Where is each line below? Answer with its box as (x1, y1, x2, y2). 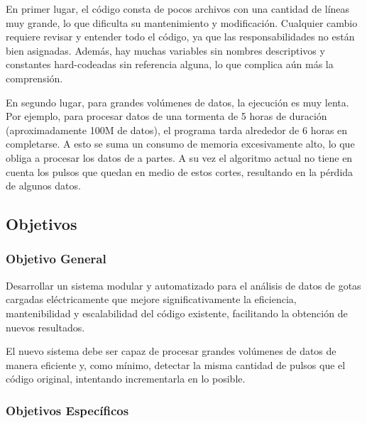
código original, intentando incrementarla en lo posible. (6, 371, 246, 386)
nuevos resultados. (6, 319, 85, 334)
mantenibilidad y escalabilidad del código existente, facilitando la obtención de (6, 305, 348, 320)
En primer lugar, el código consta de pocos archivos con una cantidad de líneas (6, 1, 350, 16)
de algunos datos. (6, 178, 81, 193)
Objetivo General (6, 250, 106, 268)
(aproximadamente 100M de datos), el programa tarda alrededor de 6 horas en (6, 122, 348, 137)
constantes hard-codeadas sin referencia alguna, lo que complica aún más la (6, 57, 334, 72)
